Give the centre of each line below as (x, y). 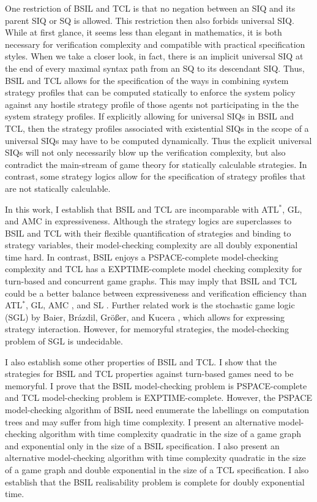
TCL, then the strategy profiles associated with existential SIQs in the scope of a (157, 128)
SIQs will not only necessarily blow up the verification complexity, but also (145, 152)
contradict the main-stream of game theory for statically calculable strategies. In (156, 164)
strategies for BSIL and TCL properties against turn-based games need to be (149, 374)
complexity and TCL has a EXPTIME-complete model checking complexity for (154, 269)
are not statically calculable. (58, 188)
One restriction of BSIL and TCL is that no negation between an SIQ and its (150, 8)
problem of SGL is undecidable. (64, 341)
